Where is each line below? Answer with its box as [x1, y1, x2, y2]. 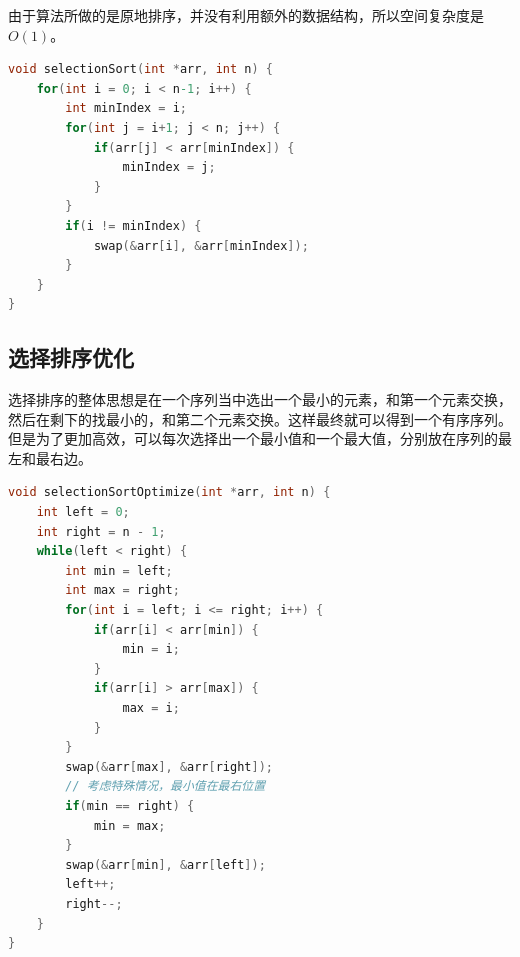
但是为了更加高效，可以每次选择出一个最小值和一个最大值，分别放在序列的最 [8, 428, 512, 449]
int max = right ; [65, 583, 180, 598]
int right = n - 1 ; [36, 524, 166, 539]
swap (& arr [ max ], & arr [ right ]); [65, 759, 273, 774]
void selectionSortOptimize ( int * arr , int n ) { [8, 485, 331, 500]
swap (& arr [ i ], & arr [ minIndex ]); [93, 238, 309, 253]
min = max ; [93, 818, 166, 833]
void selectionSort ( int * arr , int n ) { [8, 62, 274, 77]
